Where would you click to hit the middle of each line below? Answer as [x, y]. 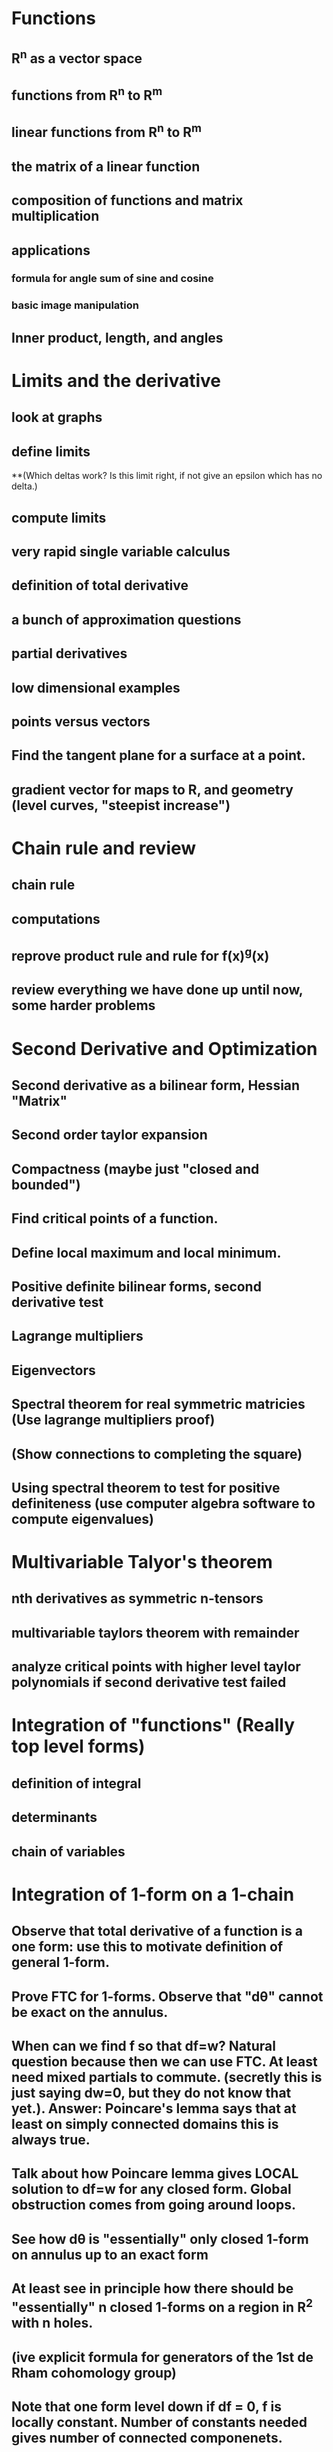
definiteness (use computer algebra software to [163, 1503]
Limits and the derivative [116, 380]
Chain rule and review [104, 848]
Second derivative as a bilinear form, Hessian [156, 1085]
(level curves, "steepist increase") [121, 805]
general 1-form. [61, 1962]
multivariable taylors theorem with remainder [155, 1632]
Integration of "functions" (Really [153, 1725]
